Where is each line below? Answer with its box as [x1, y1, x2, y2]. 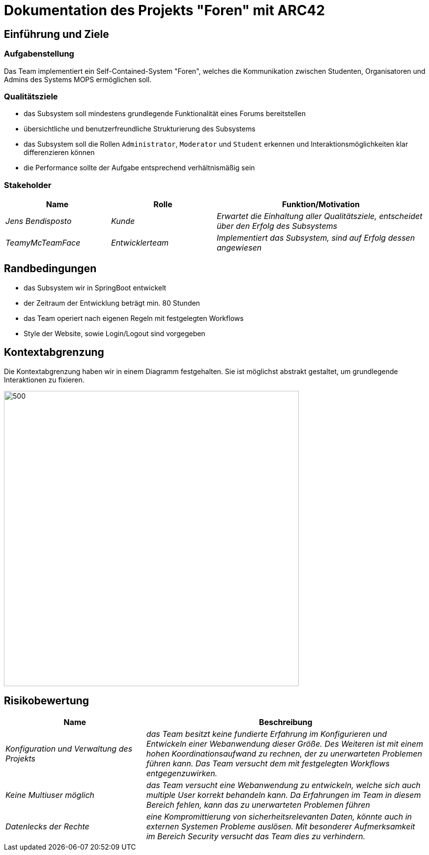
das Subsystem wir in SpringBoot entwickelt [24, 283, 167, 292]
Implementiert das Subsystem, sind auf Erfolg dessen [217, 233, 415, 243]
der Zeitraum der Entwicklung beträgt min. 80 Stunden [24, 298, 200, 307]
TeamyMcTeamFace [5, 238, 81, 248]
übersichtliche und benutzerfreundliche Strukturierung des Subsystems [24, 125, 256, 133]
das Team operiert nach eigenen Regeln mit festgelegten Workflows [24, 314, 244, 322]
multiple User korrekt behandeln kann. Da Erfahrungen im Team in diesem [146, 790, 421, 800]
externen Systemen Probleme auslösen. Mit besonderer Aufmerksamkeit [146, 821, 415, 831]
